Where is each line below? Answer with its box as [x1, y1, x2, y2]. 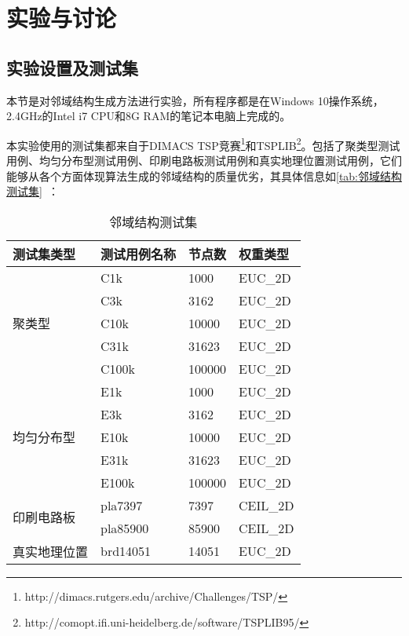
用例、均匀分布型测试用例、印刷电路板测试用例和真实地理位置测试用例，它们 [6, 152, 402, 169]
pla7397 [100, 495, 143, 514]
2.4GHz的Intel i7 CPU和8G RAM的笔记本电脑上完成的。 [6, 108, 291, 124]
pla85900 [100, 518, 149, 537]
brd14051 [100, 542, 152, 561]
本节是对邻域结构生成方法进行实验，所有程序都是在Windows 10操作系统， [6, 92, 384, 108]
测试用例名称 [100, 244, 177, 263]
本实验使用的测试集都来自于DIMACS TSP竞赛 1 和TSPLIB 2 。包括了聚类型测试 [6, 134, 400, 153]
